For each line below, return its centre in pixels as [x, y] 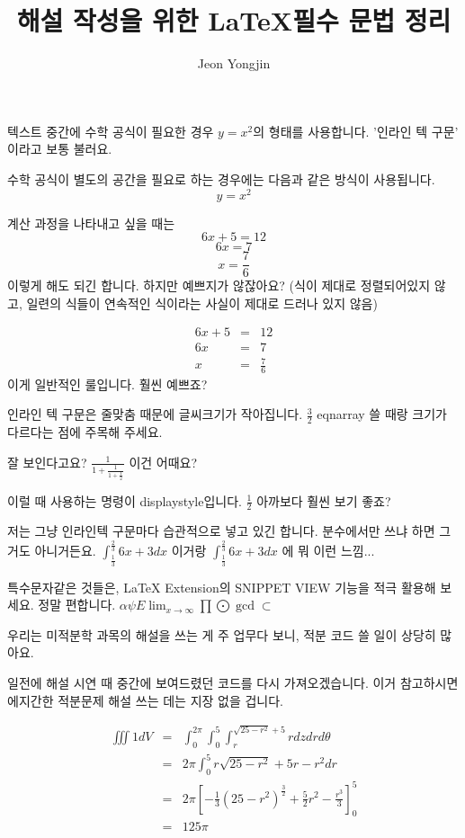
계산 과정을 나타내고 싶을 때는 [91, 223]
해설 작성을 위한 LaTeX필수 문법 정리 [234, 20]
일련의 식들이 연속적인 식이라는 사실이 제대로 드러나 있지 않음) [202, 303]
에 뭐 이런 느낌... [328, 551]
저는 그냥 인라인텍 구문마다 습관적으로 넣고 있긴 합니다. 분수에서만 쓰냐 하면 [221, 531]
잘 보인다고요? [47, 462]
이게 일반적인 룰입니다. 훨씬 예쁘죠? [107, 383]
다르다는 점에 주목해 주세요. [85, 432]
